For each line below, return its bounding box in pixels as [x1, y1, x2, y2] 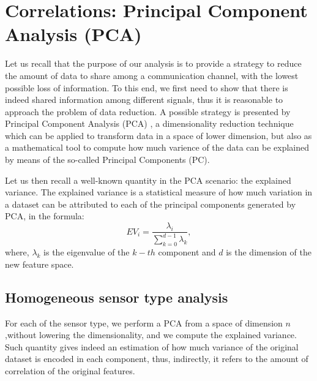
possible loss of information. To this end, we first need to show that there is [5, 81, 288, 94]
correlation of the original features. [5, 364, 135, 377]
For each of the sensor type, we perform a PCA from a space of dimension [5, 316, 283, 329]
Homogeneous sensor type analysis [5, 287, 228, 306]
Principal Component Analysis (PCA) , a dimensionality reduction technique [5, 117, 294, 130]
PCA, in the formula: [5, 209, 84, 222]
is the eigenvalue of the [43, 246, 130, 258]
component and [158, 246, 216, 258]
